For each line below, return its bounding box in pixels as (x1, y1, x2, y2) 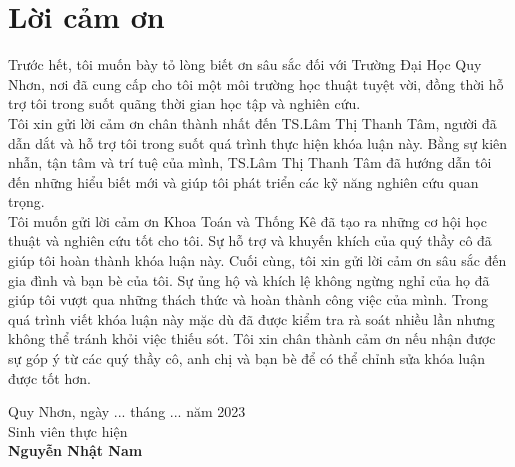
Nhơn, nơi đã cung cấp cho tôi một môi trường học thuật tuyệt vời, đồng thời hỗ (8, 73, 504, 94)
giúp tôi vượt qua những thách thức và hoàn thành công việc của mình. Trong (8, 289, 488, 310)
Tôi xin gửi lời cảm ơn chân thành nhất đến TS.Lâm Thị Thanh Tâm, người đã (8, 112, 497, 133)
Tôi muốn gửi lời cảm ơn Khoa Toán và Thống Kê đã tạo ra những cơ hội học (8, 210, 487, 231)
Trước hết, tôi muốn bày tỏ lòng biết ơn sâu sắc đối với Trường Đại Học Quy (8, 54, 482, 75)
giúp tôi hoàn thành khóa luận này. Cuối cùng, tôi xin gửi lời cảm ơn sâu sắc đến (8, 250, 507, 271)
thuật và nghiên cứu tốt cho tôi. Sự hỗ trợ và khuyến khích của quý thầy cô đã (8, 230, 492, 251)
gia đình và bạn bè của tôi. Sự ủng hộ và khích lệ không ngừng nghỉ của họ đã (8, 269, 490, 290)
